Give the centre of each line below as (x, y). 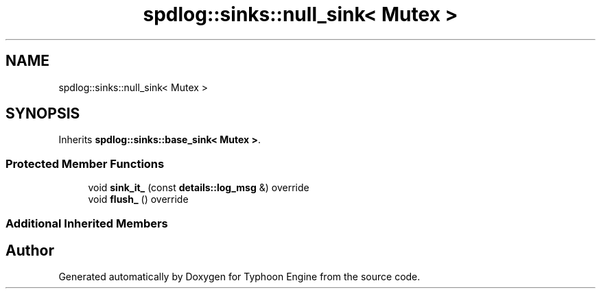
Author (30, 250)
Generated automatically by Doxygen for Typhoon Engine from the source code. (239, 277)
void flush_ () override (138, 199)
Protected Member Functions (85, 163)
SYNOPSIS (43, 114)
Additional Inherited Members (87, 223)
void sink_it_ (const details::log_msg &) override (199, 188)
